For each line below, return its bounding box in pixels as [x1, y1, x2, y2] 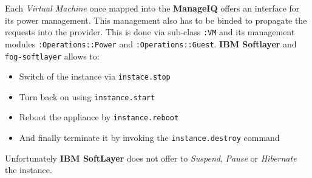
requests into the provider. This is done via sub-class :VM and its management [5, 26, 295, 38]
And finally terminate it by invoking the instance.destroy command [19, 131, 280, 144]
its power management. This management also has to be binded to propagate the [5, 13, 307, 26]
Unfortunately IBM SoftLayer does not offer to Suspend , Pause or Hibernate [5, 151, 297, 164]
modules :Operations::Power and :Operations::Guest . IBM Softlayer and [5, 37, 297, 50]
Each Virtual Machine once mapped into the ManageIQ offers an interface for [5, 2, 300, 14]
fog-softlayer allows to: [5, 49, 100, 62]
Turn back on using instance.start [19, 90, 155, 103]
